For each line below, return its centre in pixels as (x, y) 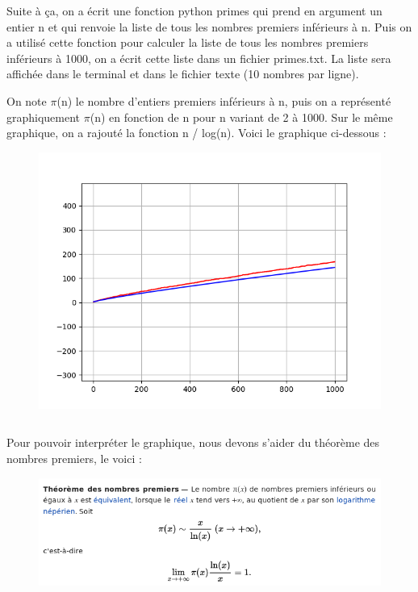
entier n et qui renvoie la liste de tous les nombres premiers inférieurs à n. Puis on (209, 26)
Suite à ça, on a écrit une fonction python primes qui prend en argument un (194, 10)
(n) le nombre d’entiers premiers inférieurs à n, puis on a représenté (224, 100)
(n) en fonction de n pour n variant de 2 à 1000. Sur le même (241, 117)
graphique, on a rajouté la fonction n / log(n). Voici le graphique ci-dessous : (196, 133)
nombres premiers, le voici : (74, 458)
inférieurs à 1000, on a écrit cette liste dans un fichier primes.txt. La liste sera (199, 58)
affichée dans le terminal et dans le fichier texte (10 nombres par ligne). (183, 74)
